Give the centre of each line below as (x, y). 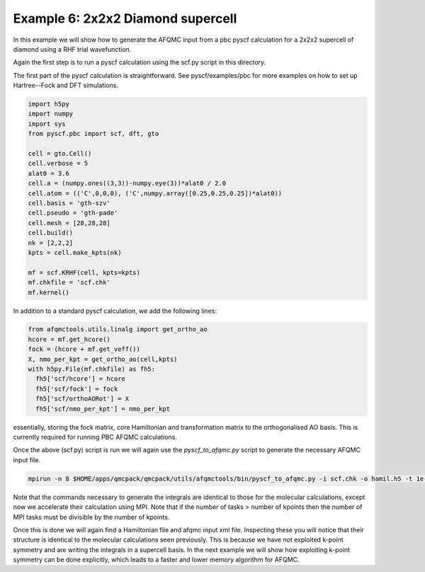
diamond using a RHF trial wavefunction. (72, 49)
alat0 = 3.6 (49, 173)
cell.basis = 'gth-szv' (69, 203)
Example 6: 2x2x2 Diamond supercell (125, 18)
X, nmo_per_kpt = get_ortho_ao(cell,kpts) (103, 359)
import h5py (49, 104)
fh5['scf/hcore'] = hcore (80, 379)
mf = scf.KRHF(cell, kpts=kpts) (84, 272)
